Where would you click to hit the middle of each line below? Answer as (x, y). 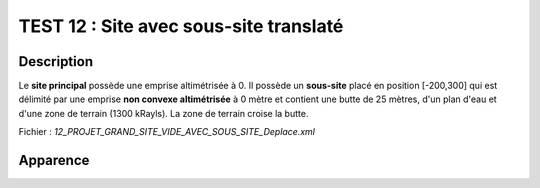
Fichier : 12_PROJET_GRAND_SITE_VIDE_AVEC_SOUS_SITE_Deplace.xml (166, 132)
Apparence (54, 160)
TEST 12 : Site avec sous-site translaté (181, 26)
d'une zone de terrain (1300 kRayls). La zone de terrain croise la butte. (163, 113)
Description (56, 61)
